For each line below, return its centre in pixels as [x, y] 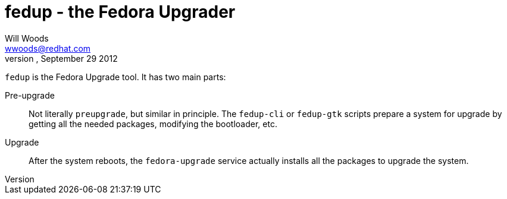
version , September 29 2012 [61, 58]
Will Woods [27, 38]
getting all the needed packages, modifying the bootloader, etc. [153, 124]
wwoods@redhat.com [48, 48]
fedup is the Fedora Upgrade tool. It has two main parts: [115, 77]
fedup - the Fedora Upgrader [120, 12]
